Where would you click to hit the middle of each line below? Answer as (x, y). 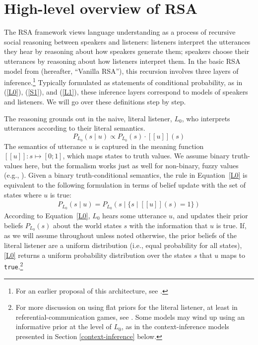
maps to (233, 255)
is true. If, (231, 225)
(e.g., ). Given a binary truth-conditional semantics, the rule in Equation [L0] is (126, 175)
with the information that (168, 225)
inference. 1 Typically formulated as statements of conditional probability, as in (123, 81)
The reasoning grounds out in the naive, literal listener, (88, 118)
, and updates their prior (210, 216)
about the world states (87, 225)
